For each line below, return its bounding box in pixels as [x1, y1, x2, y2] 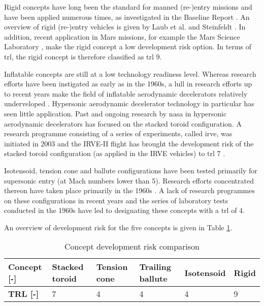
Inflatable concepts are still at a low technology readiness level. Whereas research [4, 68, 256, 79]
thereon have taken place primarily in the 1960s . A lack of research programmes [4, 185, 255, 196]
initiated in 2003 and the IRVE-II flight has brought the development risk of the [4, 138, 254, 148]
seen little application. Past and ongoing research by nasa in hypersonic [4, 108, 227, 118]
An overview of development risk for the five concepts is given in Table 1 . [4, 222, 233, 232]
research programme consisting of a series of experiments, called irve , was [4, 128, 233, 139]
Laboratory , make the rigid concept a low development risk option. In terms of [4, 41, 252, 52]
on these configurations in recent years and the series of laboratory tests [4, 195, 228, 205]
